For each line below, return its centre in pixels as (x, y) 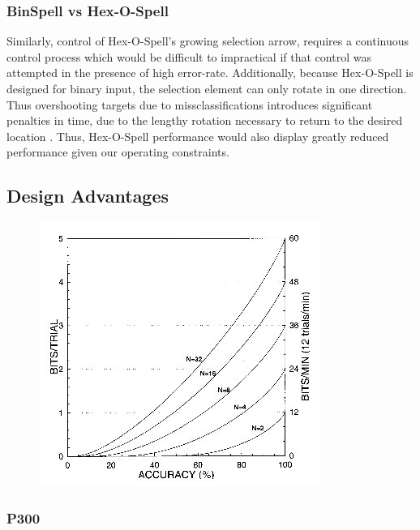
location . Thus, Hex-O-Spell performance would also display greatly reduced (198, 136)
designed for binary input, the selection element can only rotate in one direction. (207, 88)
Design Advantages (88, 196)
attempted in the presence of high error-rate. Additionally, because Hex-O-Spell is (210, 73)
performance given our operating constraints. (118, 152)
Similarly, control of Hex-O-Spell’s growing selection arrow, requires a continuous (208, 41)
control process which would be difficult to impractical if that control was (189, 56)
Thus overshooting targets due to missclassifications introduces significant (190, 104)
